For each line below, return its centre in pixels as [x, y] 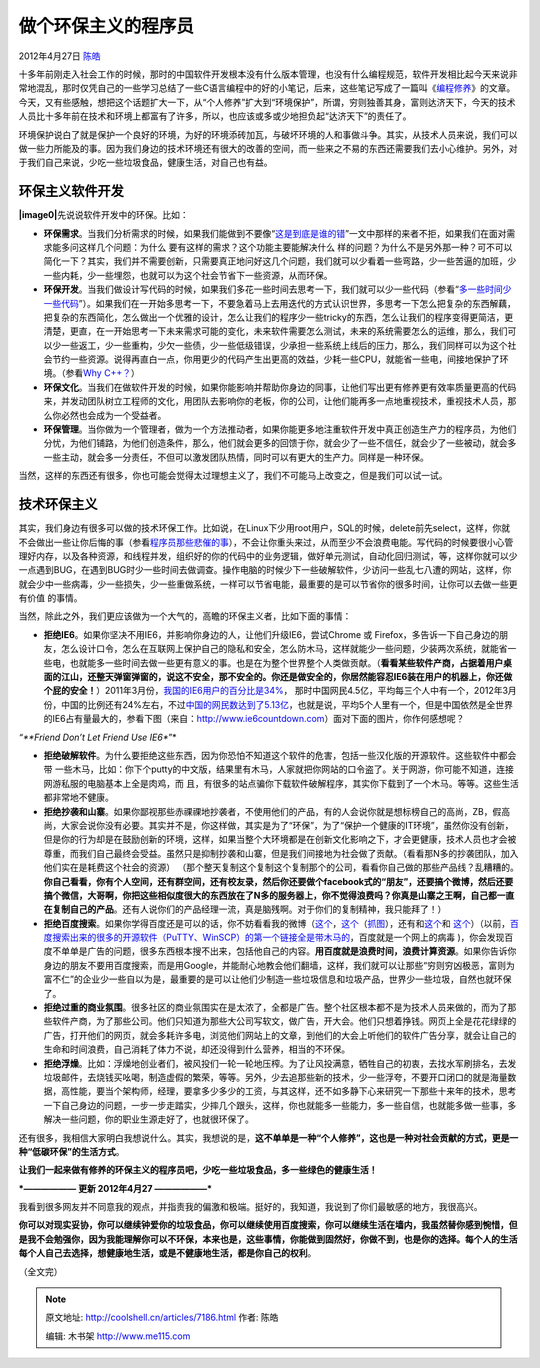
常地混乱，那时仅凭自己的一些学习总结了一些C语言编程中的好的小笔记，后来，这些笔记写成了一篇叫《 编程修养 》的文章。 [267, 88]
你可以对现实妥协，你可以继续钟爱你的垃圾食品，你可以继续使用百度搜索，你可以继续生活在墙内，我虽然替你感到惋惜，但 [268, 1225]
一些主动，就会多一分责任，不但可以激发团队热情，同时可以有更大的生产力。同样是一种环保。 [236, 457]
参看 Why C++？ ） [102, 373]
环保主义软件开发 [71, 191]
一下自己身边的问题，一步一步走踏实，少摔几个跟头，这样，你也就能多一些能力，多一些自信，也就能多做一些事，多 [280, 1105]
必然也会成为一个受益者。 [113, 415]
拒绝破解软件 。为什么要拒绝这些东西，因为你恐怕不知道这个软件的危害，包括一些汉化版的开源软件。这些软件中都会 [280, 755]
